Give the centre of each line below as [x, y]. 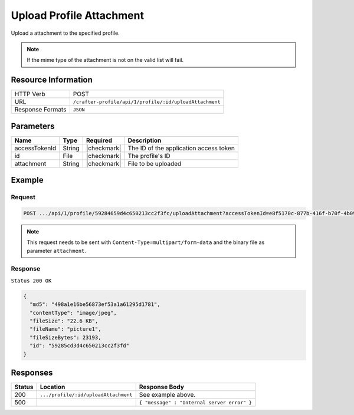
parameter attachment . [57, 251]
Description [145, 140]
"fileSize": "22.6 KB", [64, 321]
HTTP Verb [30, 94]
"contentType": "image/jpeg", [73, 313]
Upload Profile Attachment [78, 15]
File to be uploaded [155, 163]
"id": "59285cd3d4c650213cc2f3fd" [80, 346]
